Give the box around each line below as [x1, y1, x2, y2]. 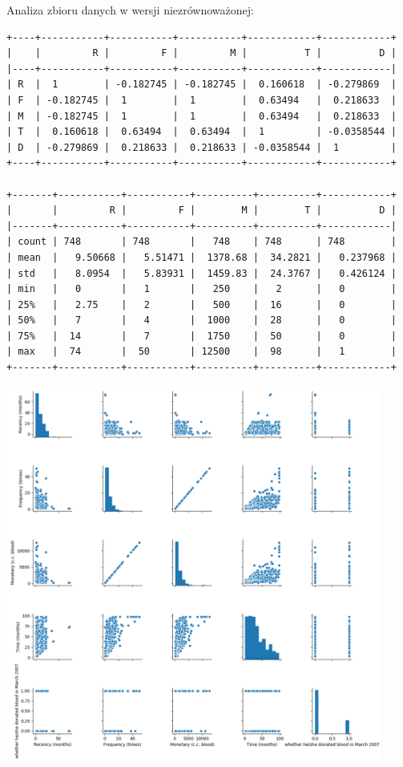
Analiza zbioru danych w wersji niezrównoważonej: [6, 2, 254, 18]
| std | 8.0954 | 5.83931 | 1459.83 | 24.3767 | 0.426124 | [6, 267, 397, 279]
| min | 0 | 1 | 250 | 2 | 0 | [6, 283, 397, 295]
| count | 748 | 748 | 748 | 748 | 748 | [6, 236, 397, 248]
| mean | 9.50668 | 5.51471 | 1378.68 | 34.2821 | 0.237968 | [6, 251, 397, 263]
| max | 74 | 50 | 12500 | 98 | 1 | [6, 346, 397, 358]
